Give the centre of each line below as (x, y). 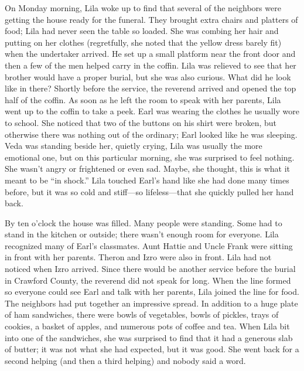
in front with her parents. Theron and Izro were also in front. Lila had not (138, 257)
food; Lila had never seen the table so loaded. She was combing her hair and (142, 31)
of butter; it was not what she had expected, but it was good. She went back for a (152, 349)
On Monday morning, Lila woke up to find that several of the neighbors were (143, 8)
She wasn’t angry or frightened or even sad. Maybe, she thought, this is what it (148, 169)
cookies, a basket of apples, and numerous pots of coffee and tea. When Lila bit (147, 326)
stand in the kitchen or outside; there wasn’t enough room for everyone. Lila (142, 234)
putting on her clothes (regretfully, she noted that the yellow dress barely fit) (143, 42)
